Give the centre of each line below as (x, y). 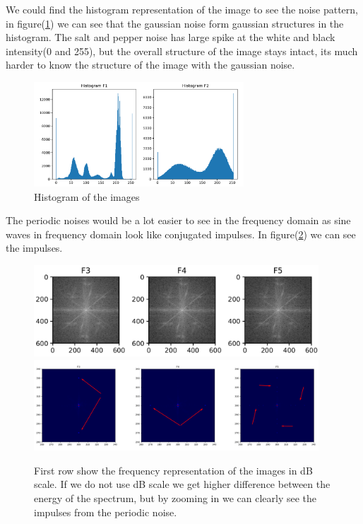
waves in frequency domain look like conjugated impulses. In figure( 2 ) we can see (181, 234)
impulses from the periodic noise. (106, 512)
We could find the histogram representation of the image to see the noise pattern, (182, 9)
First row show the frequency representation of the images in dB (173, 470)
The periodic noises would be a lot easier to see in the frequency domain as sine (178, 220)
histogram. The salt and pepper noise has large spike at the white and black (171, 37)
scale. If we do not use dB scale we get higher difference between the (182, 484)
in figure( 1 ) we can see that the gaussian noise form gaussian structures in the (175, 23)
